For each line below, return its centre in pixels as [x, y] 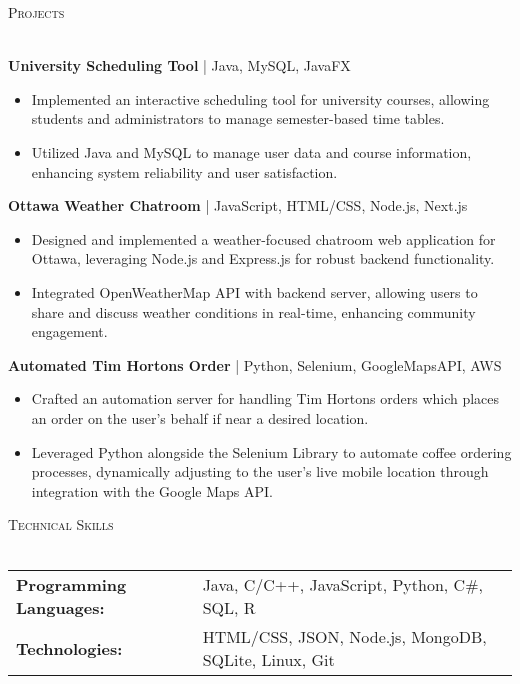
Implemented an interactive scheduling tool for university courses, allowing [260, 98]
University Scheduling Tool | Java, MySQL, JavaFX [179, 65]
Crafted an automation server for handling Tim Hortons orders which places [265, 398]
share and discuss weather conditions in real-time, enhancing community [253, 311]
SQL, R [229, 608]
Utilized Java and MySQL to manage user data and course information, [251, 151]
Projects [36, 12]
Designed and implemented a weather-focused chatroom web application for [263, 238]
